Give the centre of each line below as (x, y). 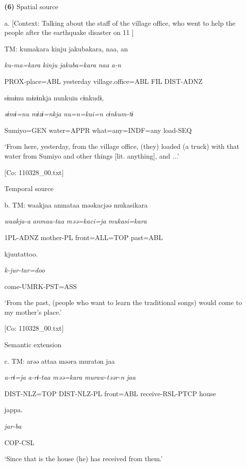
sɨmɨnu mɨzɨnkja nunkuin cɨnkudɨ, (54, 97)
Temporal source (29, 188)
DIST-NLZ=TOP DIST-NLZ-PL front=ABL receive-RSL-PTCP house (110, 393)
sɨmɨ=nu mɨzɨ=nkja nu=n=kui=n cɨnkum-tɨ (69, 114)
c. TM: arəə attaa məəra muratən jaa (60, 361)
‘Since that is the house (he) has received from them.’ (84, 459)
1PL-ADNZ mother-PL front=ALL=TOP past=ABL (84, 237)
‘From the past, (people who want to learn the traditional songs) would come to (123, 302)
